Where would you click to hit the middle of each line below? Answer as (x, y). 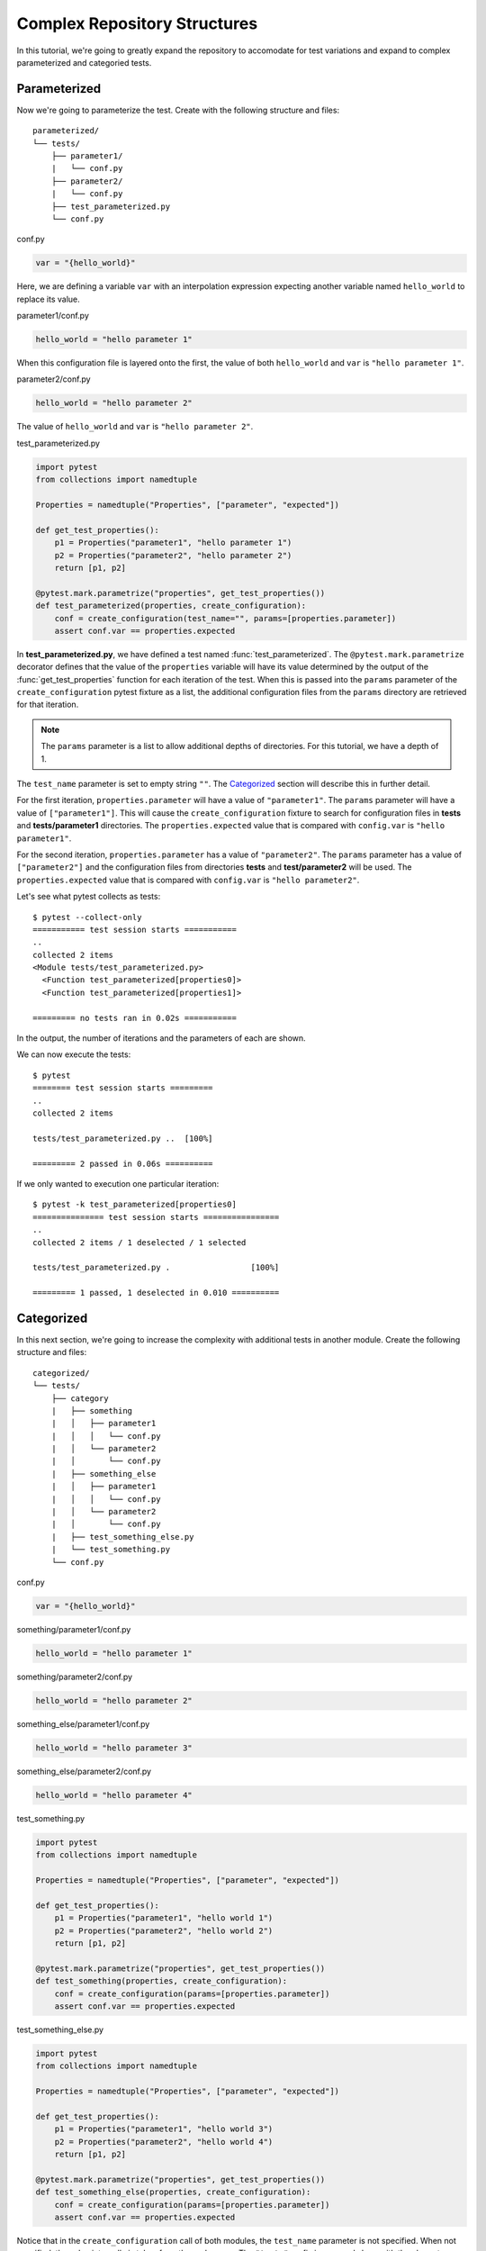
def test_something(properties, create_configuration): (162, 1981)
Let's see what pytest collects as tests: (89, 897)
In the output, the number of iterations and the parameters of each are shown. (161, 1038)
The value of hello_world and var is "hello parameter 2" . (135, 427)
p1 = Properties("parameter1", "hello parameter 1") (173, 543)
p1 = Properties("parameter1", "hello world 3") (164, 2129)
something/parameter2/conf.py (75, 1677)
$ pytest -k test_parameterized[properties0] (135, 1205)
